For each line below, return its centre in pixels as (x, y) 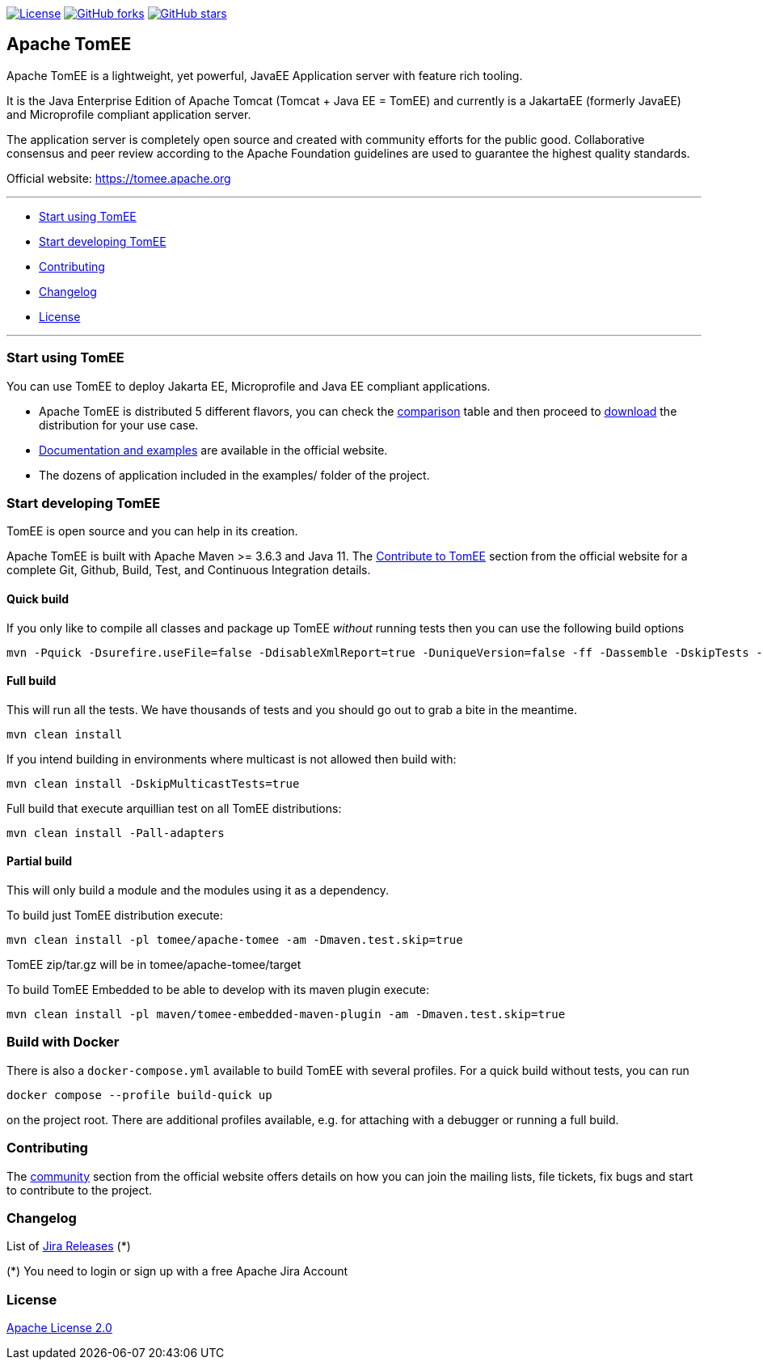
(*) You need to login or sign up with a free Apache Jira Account (177, 1271)
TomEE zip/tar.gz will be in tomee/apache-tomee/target (154, 964)
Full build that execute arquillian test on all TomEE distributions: (174, 808)
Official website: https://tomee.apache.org (119, 178)
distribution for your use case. (119, 425)
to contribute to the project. (80, 1190)
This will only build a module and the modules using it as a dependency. (198, 890)
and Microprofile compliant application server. (129, 114)
